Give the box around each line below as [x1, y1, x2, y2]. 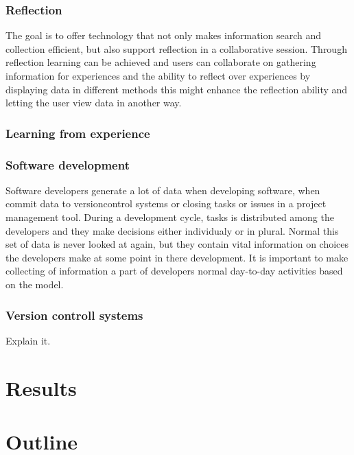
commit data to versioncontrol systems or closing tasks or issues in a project [5, 196, 327, 211]
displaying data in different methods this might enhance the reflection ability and [5, 82, 348, 96]
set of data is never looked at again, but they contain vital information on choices [5, 237, 349, 251]
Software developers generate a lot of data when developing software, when [5, 183, 320, 197]
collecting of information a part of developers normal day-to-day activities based [5, 264, 343, 278]
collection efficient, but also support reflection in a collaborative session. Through [5, 41, 347, 56]
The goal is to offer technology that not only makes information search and [5, 28, 321, 43]
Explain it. [5, 333, 51, 347]
